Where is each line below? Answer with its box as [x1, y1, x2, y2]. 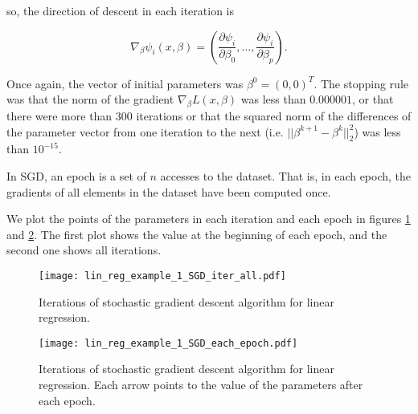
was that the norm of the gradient [6, 91, 174, 108]
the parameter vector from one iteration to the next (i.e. [6, 123, 284, 140]
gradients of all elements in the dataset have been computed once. [6, 183, 331, 200]
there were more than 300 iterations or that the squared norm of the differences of [6, 107, 412, 124]
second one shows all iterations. [6, 241, 162, 258]
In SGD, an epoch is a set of [6, 167, 146, 184]
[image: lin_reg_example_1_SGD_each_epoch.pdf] [39, 337, 298, 349]
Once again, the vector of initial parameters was [6, 75, 244, 91]
